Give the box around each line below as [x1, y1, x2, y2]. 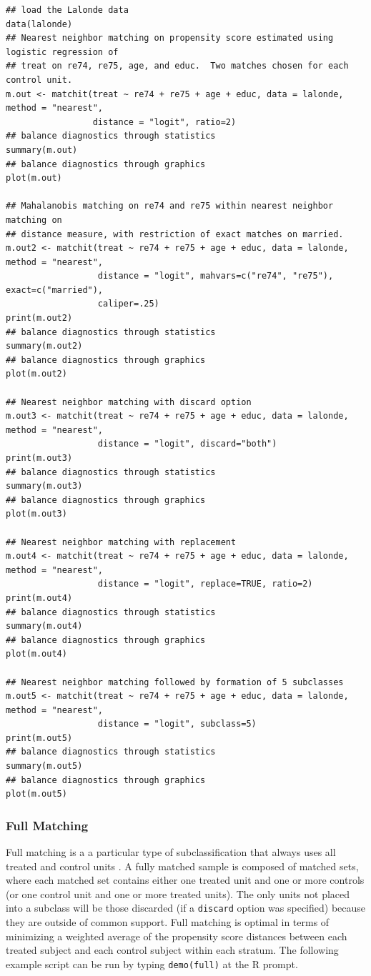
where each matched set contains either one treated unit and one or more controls [6, 872, 365, 887]
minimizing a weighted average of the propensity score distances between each [6, 928, 347, 943]
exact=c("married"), [6, 284, 104, 295]
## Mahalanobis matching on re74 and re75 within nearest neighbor [6, 201, 334, 211]
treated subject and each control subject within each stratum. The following [6, 942, 339, 957]
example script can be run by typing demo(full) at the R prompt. [6, 956, 298, 971]
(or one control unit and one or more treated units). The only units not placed [6, 886, 350, 901]
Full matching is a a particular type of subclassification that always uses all [6, 845, 336, 860]
